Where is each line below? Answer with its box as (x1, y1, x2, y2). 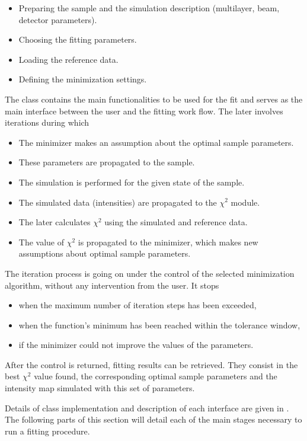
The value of (18, 235, 65, 248)
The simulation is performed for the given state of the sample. (18, 175, 245, 188)
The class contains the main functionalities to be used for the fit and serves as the (5, 92, 303, 105)
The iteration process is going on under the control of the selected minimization (5, 267, 295, 279)
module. (231, 196, 260, 208)
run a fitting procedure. (5, 424, 90, 437)
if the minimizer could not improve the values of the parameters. (18, 338, 254, 351)
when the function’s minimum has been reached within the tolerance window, (18, 318, 300, 331)
